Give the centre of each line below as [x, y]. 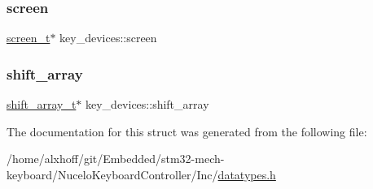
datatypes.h [247, 174]
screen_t [29, 38]
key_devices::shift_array [147, 104]
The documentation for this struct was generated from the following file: [187, 131]
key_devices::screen [108, 38]
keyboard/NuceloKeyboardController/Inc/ [112, 174]
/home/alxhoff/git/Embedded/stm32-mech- [116, 159]
